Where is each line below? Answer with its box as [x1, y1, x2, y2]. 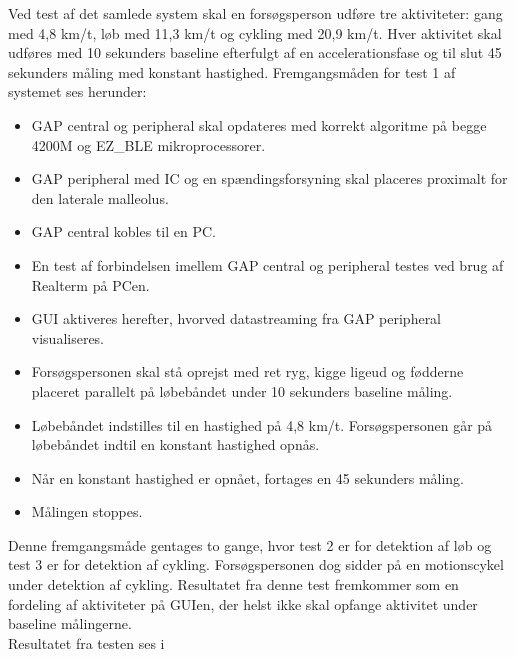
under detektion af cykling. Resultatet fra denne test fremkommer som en [8, 574, 459, 595]
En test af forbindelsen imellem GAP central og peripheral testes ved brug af [31, 254, 504, 275]
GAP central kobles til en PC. [31, 221, 216, 242]
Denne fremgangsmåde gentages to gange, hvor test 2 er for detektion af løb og [8, 534, 492, 555]
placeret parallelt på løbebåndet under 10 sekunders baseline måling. [31, 380, 453, 401]
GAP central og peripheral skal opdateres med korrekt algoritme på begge [31, 114, 487, 135]
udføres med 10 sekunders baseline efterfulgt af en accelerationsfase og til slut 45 [8, 42, 502, 63]
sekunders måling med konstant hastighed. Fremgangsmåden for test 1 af [8, 61, 456, 82]
